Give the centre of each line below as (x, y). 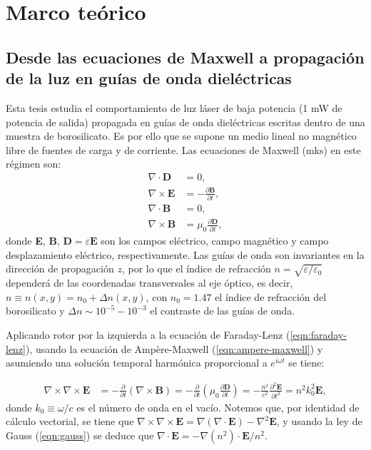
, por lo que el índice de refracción (196, 269)
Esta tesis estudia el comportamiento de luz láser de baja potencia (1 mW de (174, 107)
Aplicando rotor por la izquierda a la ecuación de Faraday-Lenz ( (148, 334)
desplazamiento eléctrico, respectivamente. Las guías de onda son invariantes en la (185, 254)
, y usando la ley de (319, 421)
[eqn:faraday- (318, 334)
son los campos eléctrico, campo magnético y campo (215, 241)
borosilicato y (35, 311)
